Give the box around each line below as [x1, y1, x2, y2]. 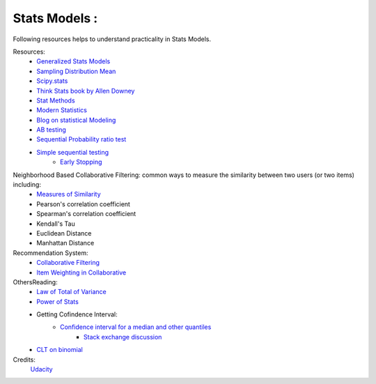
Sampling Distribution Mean [36, 67, 116, 75]
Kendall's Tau [36, 220, 76, 228]
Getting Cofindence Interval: [36, 310, 118, 318]
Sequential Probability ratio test [36, 135, 127, 144]
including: [13, 181, 42, 189]
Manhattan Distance [36, 239, 95, 247]
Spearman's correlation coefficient [36, 210, 136, 218]
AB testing [36, 125, 66, 134]
